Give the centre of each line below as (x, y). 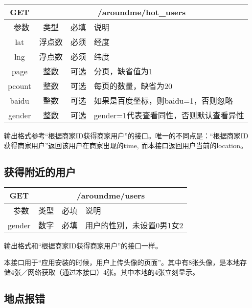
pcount (20, 86)
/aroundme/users (111, 196)
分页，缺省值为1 (124, 71)
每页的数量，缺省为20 (133, 86)
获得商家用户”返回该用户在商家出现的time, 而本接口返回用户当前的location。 (126, 145)
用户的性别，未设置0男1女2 (134, 225)
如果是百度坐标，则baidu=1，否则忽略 (163, 100)
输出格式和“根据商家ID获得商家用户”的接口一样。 (83, 246)
